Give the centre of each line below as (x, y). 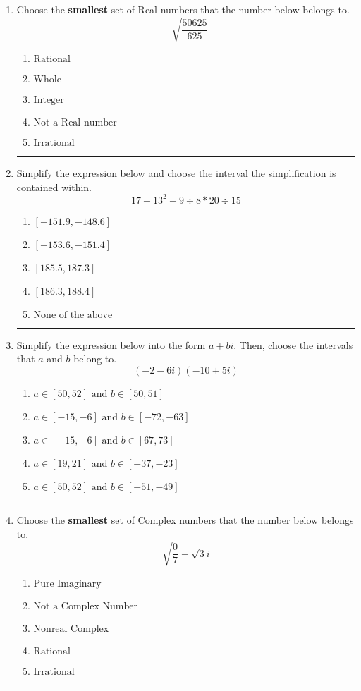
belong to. (95, 359)
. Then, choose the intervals (293, 344)
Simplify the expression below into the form (111, 344)
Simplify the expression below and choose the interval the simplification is (176, 173)
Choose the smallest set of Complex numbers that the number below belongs (185, 520)
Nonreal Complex (71, 629)
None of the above (73, 315)
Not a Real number (75, 123)
